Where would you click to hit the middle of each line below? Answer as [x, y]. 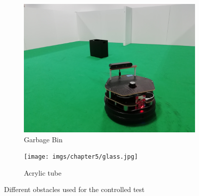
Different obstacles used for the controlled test [74, 189]
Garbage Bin [43, 139]
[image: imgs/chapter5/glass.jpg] [81, 157]
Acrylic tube [43, 172]
